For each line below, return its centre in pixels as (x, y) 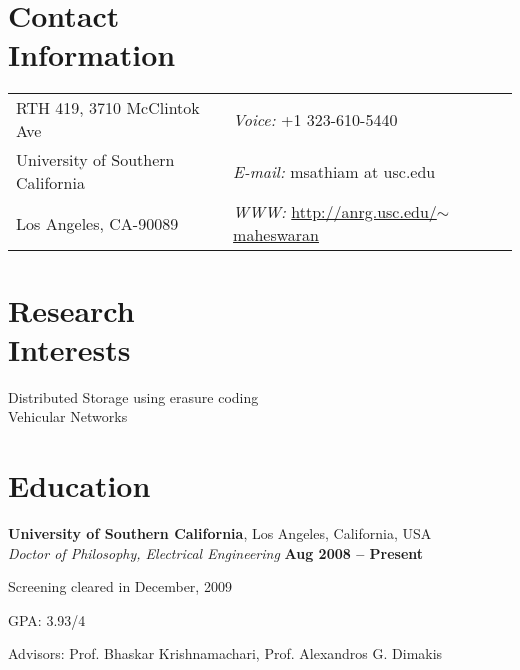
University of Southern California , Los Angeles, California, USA (220, 532)
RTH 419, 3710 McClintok (108, 108)
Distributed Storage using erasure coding (133, 396)
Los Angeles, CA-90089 (97, 223)
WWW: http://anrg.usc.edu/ (335, 212)
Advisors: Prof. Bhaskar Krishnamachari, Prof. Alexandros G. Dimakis (225, 653)
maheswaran (276, 235)
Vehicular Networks (68, 416)
